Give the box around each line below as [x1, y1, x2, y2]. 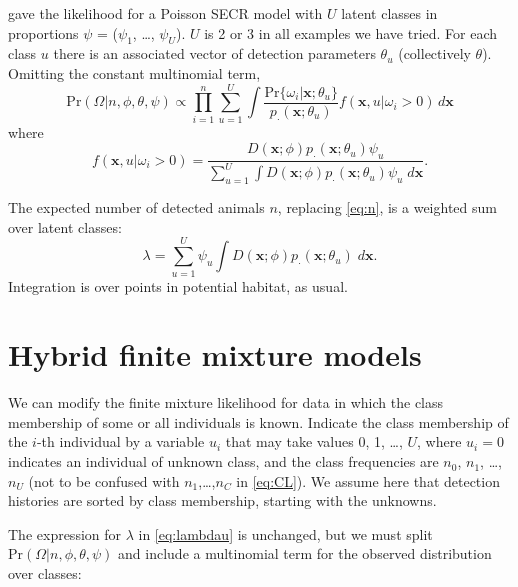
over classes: [8, 563, 82, 584]
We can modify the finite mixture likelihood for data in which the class [8, 392, 444, 413]
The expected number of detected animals [8, 197, 265, 218]
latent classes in [341, 3, 438, 23]
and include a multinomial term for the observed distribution [118, 543, 492, 564]
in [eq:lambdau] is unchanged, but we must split [138, 523, 433, 544]
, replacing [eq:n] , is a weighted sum [277, 197, 497, 218]
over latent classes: [8, 216, 122, 237]
